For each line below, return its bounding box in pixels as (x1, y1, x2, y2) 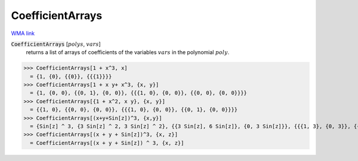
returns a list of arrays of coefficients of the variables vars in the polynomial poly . (26, 49, 230, 56)
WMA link (11, 30, 35, 37)
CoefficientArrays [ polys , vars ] (11, 40, 101, 48)
